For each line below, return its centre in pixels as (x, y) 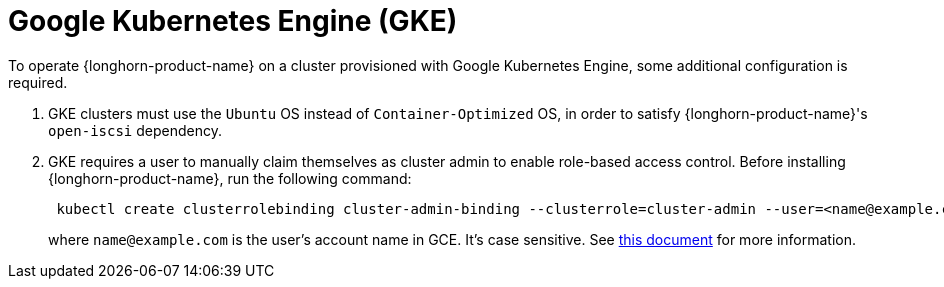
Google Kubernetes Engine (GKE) (233, 21)
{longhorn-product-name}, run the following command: (230, 178)
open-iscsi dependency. (135, 130)
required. (38, 82)
